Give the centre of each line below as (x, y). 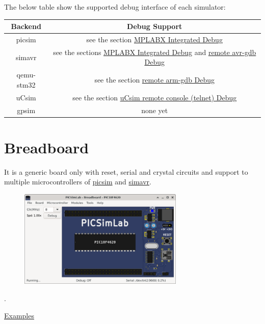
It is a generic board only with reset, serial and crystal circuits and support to (126, 171)
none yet (155, 110)
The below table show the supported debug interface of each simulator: (115, 7)
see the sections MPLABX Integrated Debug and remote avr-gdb (155, 52)
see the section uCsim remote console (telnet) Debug (155, 97)
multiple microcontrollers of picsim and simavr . (78, 182)
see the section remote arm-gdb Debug (155, 80)
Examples (19, 315)
